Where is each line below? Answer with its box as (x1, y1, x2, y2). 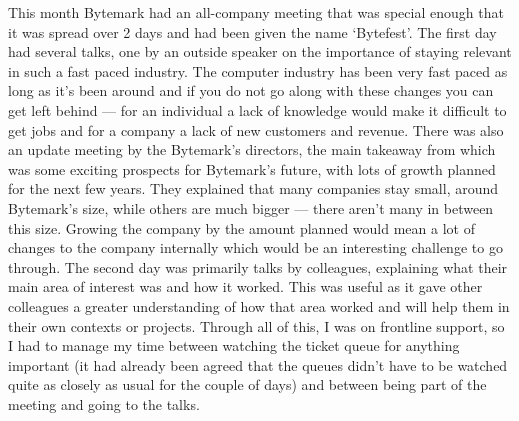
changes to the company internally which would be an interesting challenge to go (8, 237, 503, 258)
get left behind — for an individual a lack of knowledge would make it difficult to (8, 99, 507, 120)
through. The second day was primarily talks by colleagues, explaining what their (8, 256, 508, 277)
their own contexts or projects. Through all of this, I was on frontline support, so (8, 315, 505, 336)
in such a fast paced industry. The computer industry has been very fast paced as (8, 60, 508, 81)
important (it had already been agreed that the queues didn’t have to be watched (8, 354, 508, 375)
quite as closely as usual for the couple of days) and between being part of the (8, 374, 487, 395)
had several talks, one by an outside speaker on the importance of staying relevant (8, 41, 512, 62)
